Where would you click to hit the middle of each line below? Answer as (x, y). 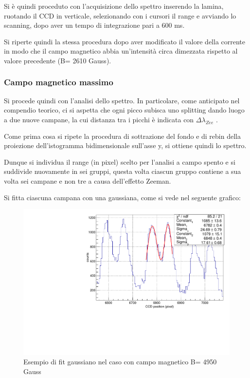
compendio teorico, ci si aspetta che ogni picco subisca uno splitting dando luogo (124, 110)
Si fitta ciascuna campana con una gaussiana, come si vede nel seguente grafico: (122, 197)
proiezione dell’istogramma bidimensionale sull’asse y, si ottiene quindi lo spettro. (125, 145)
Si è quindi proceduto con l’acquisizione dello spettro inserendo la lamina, (114, 6)
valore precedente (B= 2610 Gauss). (58, 60)
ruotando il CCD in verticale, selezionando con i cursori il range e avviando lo (120, 15)
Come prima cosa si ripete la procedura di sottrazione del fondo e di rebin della (122, 136)
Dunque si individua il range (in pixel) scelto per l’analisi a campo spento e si (120, 161)
